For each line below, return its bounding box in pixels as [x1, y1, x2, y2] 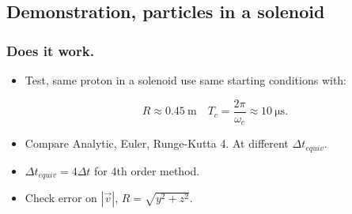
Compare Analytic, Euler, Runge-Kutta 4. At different [25, 135, 289, 152]
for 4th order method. [94, 162, 200, 178]
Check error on [25, 190, 97, 206]
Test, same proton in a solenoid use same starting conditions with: [25, 72, 347, 88]
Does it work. [6, 40, 94, 60]
